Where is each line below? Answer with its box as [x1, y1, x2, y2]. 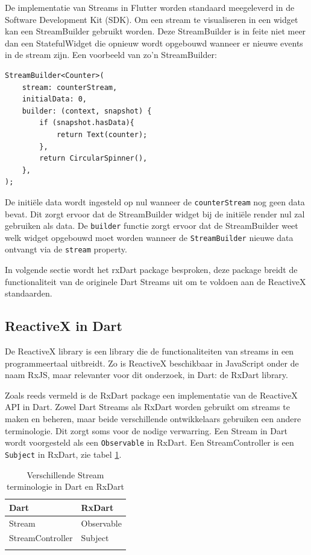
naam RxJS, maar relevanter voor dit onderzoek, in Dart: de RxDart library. [5, 368, 288, 381]
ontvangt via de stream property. [5, 243, 127, 255]
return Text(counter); [56, 130, 148, 139]
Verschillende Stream [27, 468, 104, 481]
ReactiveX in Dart [5, 316, 122, 335]
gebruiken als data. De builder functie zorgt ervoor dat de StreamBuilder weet [5, 219, 298, 232]
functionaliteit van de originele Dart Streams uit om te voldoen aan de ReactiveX [5, 275, 306, 287]
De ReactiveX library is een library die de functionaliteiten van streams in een [5, 345, 294, 358]
